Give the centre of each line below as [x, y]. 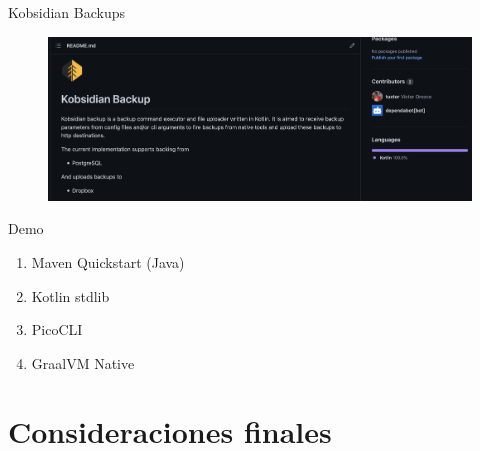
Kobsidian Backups [67, 12]
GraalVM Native [83, 362]
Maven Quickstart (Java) [108, 261]
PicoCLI [57, 329]
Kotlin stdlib [70, 295]
